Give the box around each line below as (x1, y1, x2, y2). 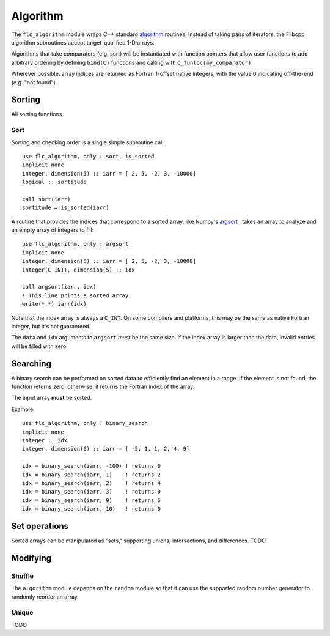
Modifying (11, 553, 52, 563)
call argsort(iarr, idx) (22, 283, 97, 290)
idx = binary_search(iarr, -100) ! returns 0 (22, 462, 161, 470)
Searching (11, 358, 52, 369)
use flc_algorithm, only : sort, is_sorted (22, 153, 155, 160)
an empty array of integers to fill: (11, 226, 94, 234)
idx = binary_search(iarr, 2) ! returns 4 (22, 479, 161, 486)
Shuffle (11, 572, 34, 580)
